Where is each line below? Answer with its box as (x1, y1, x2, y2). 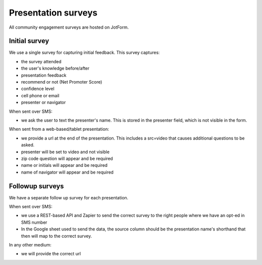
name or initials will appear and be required (21, 162, 108, 168)
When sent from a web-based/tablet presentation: (9, 126, 109, 132)
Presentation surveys (9, 7, 98, 18)
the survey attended (21, 58, 62, 64)
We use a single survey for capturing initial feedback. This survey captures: (9, 50, 160, 55)
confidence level (21, 86, 54, 92)
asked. (21, 142, 35, 148)
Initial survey (9, 37, 49, 45)
